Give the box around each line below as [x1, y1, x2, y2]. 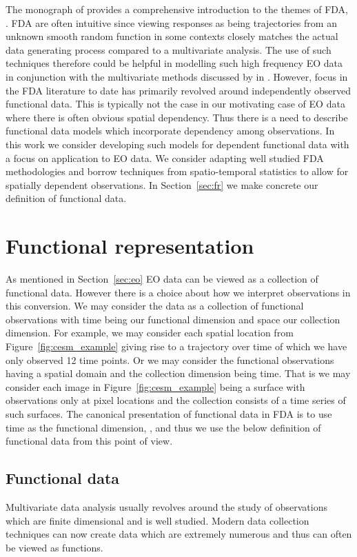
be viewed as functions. [6, 540, 103, 554]
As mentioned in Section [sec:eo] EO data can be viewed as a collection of [6, 272, 318, 286]
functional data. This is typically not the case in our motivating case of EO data [6, 97, 345, 111]
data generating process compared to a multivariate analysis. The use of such [6, 42, 331, 57]
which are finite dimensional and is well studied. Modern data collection [6, 513, 309, 527]
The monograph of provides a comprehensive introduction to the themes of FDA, [6, 2, 349, 16]
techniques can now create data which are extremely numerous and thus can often [6, 527, 352, 541]
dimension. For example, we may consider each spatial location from [6, 325, 294, 340]
